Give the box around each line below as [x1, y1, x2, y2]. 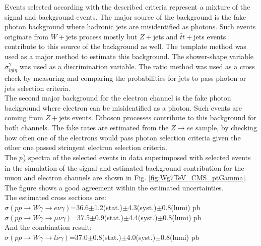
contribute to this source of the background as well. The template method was [5, 41, 246, 52]
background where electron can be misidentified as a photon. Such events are [5, 102, 242, 113]
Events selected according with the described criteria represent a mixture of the [5, 2, 250, 12]
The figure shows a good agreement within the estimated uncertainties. [5, 182, 224, 192]
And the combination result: [5, 222, 92, 232]
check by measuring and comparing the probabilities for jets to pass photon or [5, 72, 246, 83]
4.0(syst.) [126, 231, 156, 242]
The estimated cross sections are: [5, 192, 106, 203]
